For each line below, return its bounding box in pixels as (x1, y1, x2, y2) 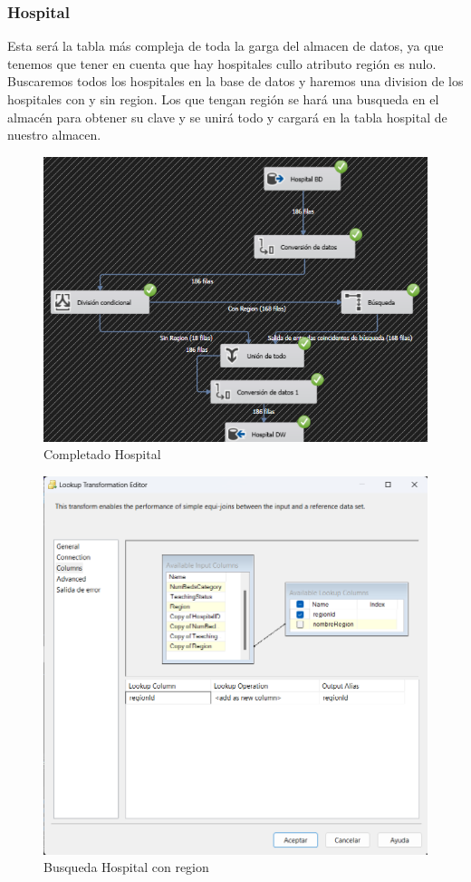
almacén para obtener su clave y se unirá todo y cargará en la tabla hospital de (7, 107, 447, 126)
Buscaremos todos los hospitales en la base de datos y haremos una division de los (7, 72, 464, 91)
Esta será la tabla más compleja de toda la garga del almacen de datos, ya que (7, 36, 444, 55)
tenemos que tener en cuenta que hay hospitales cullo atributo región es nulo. (7, 54, 437, 73)
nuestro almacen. (7, 125, 101, 144)
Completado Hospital (43, 445, 161, 464)
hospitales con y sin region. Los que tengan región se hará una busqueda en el (7, 90, 439, 108)
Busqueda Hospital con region (43, 857, 209, 877)
